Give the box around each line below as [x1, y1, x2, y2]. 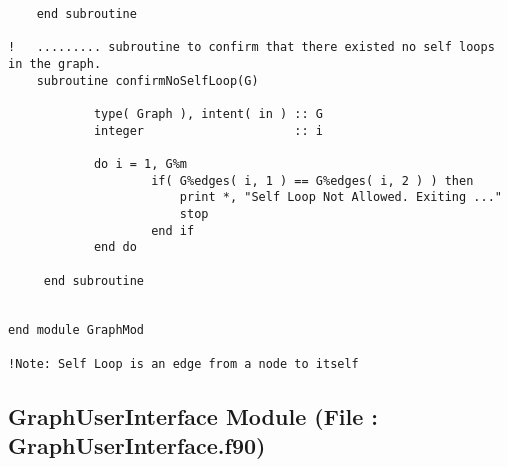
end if [151, 223, 195, 238]
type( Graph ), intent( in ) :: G [93, 106, 323, 121]
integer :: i [93, 123, 323, 138]
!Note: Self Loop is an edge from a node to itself [8, 356, 359, 371]
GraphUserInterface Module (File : [8, 400, 379, 431]
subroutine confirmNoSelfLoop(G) [36, 73, 259, 88]
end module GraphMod [8, 323, 145, 338]
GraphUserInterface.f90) [8, 430, 266, 461]
